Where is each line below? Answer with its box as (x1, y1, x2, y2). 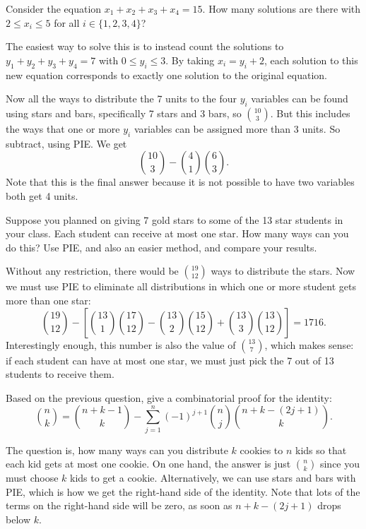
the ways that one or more (6, 121, 120, 136)
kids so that (295, 442, 347, 457)
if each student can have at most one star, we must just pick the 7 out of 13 (6, 352, 334, 367)
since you (319, 456, 360, 471)
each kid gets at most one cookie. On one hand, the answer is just (6, 456, 291, 471)
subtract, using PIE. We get (6, 136, 127, 150)
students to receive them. (6, 367, 114, 381)
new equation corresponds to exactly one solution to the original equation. (6, 67, 327, 82)
